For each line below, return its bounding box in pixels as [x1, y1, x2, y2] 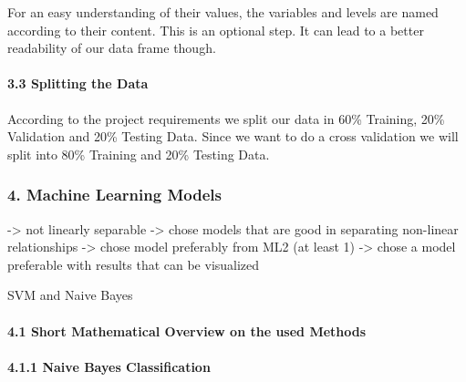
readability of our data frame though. [7, 38, 216, 57]
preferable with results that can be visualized [7, 254, 260, 274]
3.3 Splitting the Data [7, 74, 149, 93]
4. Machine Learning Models [7, 183, 222, 206]
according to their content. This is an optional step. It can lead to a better [7, 20, 424, 39]
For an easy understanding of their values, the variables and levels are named [7, 3, 439, 21]
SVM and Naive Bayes [7, 285, 133, 305]
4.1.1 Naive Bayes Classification [7, 356, 211, 376]
